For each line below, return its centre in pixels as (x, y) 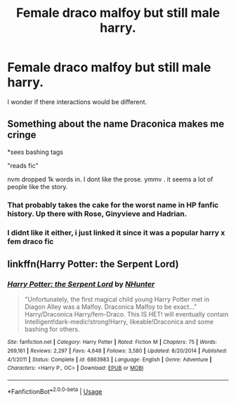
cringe (22, 135)
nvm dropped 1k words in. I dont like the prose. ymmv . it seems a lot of (110, 179)
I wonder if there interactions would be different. (77, 102)
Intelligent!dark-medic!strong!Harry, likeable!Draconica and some (119, 322)
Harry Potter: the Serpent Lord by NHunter (81, 284)
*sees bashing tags (35, 152)
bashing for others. (52, 329)
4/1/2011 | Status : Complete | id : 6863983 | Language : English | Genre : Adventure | (110, 359)
